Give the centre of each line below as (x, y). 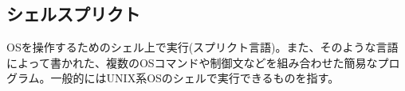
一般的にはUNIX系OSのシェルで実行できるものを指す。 (195, 78)
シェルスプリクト (73, 14)
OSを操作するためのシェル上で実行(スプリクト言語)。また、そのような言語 (202, 47)
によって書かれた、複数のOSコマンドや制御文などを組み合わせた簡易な (192, 62)
